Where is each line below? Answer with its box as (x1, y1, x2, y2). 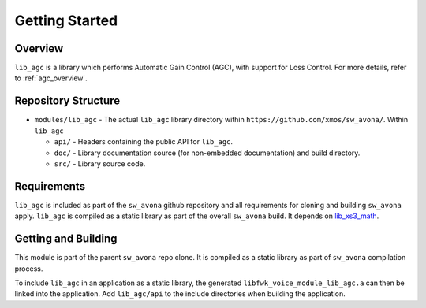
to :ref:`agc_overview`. (14, 73, 88, 83)
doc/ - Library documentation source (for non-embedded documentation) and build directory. (54, 148, 361, 158)
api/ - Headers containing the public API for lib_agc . (54, 137, 233, 147)
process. (14, 264, 43, 273)
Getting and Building (14, 232, 118, 246)
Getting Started (14, 12, 118, 29)
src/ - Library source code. (54, 158, 146, 169)
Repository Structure (14, 95, 121, 108)
